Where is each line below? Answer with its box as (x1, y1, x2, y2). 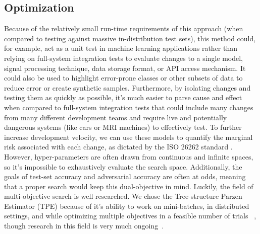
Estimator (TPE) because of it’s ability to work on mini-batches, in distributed (4, 200, 249, 211)
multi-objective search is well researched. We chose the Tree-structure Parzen (4, 191, 242, 201)
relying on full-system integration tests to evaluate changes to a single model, (4, 52, 243, 63)
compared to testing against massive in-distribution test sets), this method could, (4, 33, 256, 43)
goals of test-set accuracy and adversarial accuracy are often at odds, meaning (4, 171, 246, 182)
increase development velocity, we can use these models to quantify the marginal (4, 131, 253, 142)
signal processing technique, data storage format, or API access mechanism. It (4, 62, 246, 73)
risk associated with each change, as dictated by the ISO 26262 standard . (4, 141, 233, 152)
